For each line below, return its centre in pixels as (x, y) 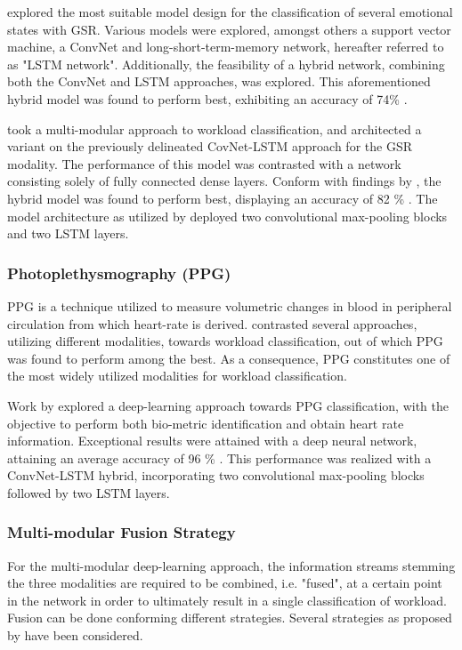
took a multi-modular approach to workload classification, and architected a (215, 128)
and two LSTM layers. (68, 233)
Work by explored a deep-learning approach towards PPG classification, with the (228, 405)
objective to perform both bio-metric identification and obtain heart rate (206, 423)
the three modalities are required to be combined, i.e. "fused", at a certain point (225, 583)
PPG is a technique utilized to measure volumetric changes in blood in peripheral (230, 305)
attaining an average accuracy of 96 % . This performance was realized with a (219, 457)
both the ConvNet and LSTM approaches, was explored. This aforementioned (219, 81)
